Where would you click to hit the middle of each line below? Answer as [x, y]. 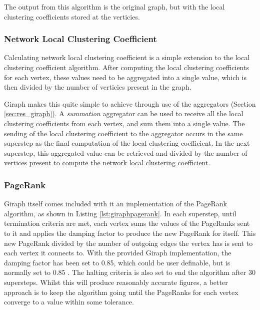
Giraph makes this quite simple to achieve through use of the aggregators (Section [130, 103]
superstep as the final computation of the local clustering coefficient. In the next [127, 143]
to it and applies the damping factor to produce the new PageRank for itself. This [130, 233]
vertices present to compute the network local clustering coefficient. [107, 163]
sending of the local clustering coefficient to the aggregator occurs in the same [123, 133]
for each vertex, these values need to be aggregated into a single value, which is [125, 77]
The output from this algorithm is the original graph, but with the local [114, 7]
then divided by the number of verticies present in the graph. [98, 87]
